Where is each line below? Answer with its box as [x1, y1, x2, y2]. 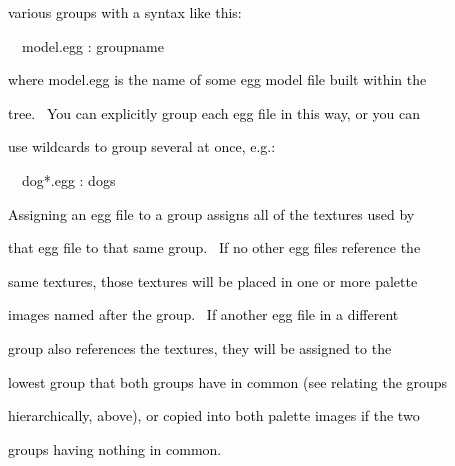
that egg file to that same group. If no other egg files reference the [8, 237, 421, 258]
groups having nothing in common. [8, 438, 222, 459]
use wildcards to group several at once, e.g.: [8, 136, 276, 157]
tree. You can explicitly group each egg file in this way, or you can [8, 102, 421, 123]
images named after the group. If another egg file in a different [8, 304, 399, 325]
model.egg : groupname [21, 35, 164, 56]
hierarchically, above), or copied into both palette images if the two [8, 405, 420, 426]
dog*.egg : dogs [21, 169, 116, 190]
